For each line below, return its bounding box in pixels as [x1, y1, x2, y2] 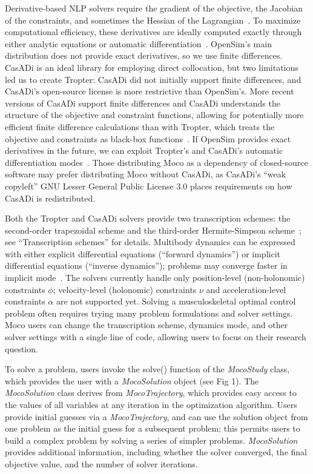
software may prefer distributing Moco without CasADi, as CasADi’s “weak [5, 168, 286, 180]
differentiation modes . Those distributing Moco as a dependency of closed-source [5, 156, 308, 168]
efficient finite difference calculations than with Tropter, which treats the [5, 120, 275, 133]
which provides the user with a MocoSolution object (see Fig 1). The [5, 374, 259, 387]
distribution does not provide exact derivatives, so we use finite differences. [5, 49, 283, 62]
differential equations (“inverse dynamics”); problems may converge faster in [5, 259, 288, 272]
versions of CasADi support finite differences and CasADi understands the [5, 96, 280, 109]
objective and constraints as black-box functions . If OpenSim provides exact [5, 132, 291, 145]
